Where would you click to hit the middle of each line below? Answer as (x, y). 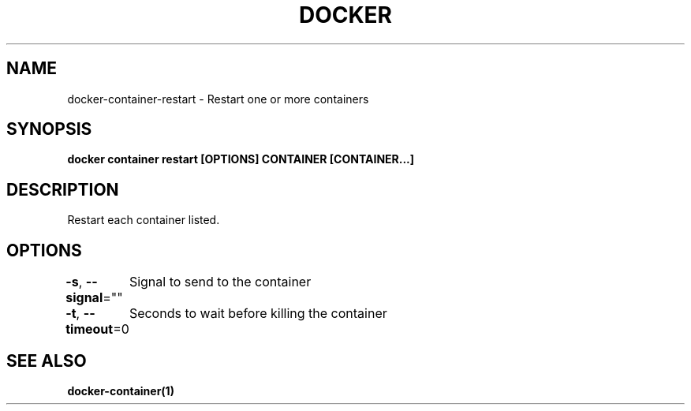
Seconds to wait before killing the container (258, 314)
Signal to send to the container (220, 282)
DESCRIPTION (63, 189)
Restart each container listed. (144, 220)
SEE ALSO (47, 361)
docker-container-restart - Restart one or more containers (218, 99)
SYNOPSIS (49, 129)
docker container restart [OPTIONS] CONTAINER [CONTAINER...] (241, 159)
